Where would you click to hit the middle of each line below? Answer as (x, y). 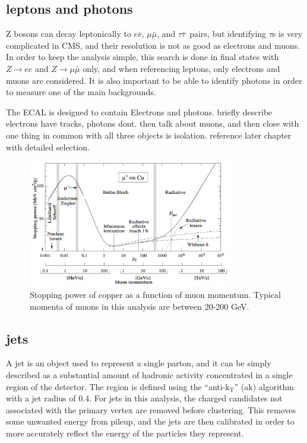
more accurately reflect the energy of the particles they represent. (125, 433)
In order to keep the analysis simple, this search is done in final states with (143, 57)
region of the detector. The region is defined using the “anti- (116, 386)
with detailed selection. (48, 147)
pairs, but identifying (228, 34)
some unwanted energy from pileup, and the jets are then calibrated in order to (150, 421)
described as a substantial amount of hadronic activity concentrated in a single (149, 375)
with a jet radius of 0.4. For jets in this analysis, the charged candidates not (144, 398)
